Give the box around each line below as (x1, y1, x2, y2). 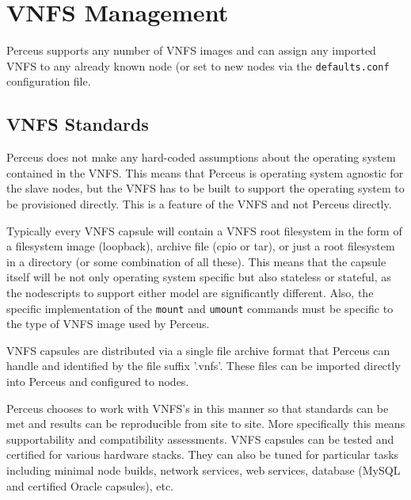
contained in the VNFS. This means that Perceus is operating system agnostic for (6, 164, 404, 181)
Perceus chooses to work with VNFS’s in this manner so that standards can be (6, 399, 389, 416)
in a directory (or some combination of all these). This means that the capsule (6, 253, 386, 269)
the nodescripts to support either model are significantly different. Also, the (6, 284, 374, 300)
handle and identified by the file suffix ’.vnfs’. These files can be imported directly (6, 357, 401, 374)
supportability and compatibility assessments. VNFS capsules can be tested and (6, 430, 394, 447)
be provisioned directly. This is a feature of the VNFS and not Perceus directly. (6, 195, 392, 212)
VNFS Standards (6, 112, 149, 136)
